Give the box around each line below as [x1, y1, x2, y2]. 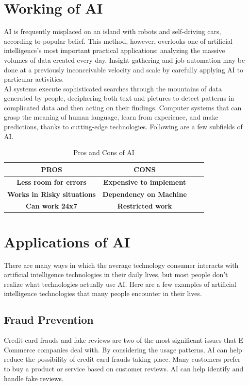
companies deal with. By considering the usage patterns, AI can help [37, 344, 242, 354]
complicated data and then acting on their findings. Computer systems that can [4, 102, 242, 112]
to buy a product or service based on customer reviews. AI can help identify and [4, 363, 244, 373]
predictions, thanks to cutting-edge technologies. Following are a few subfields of [4, 122, 243, 132]
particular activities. [4, 74, 64, 84]
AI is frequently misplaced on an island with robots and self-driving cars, [4, 26, 221, 36]
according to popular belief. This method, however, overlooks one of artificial [4, 35, 232, 46]
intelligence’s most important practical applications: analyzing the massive [4, 45, 225, 55]
